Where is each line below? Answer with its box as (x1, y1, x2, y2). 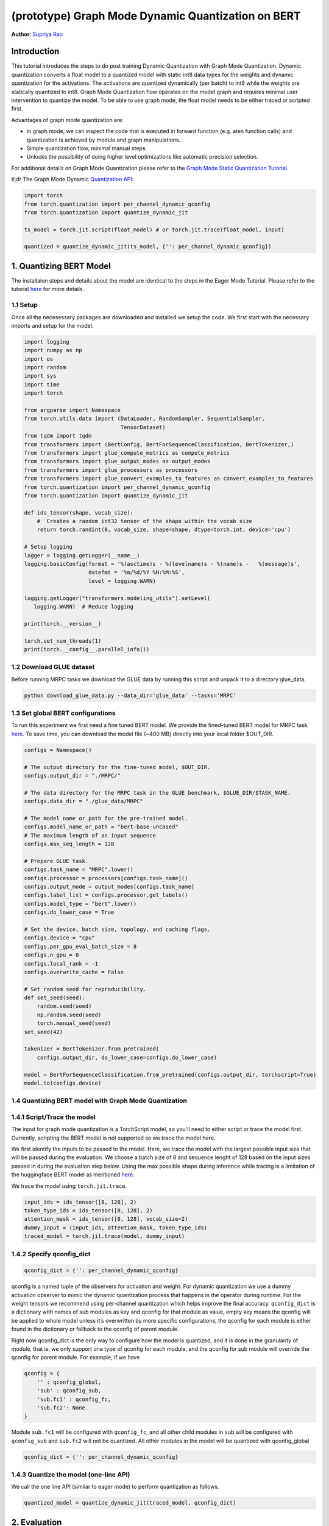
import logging (24, 338, 69, 345)
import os (24, 355, 54, 363)
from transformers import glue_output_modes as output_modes (24, 458, 211, 465)
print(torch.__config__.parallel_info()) (24, 646, 150, 653)
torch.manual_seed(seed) (37, 1020, 111, 1027)
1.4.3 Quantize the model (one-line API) (11, 1470, 130, 1479)
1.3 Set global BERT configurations (11, 709, 116, 717)
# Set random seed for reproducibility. (24, 986, 146, 993)
